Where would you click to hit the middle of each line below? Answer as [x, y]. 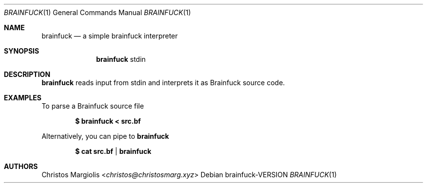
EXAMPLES [23, 98]
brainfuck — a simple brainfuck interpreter [110, 36]
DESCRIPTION [27, 74]
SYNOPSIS [22, 51]
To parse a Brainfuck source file [93, 106]
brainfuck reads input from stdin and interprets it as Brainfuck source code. [163, 83]
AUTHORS [21, 166]
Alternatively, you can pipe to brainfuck [105, 136]
